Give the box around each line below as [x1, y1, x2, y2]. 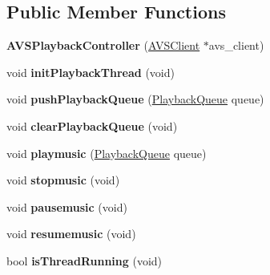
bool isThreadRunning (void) [6, 252, 163, 269]
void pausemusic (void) [6, 198, 127, 215]
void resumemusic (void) [6, 225, 136, 242]
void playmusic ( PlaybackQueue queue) [6, 144, 207, 161]
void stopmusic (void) [6, 172, 120, 188]
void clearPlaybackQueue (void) [6, 117, 178, 134]
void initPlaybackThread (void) [6, 63, 175, 80]
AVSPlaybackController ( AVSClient [6, 37, 200, 54]
